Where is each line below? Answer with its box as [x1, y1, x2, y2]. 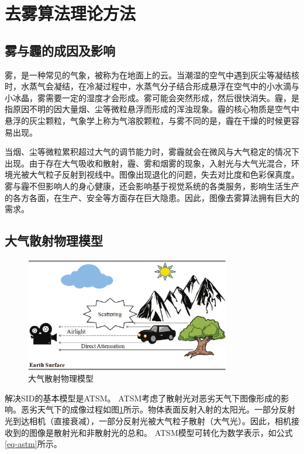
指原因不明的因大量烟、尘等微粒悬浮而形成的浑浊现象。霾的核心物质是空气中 [5, 103, 299, 115]
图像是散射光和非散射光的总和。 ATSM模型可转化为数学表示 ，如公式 [29, 426, 293, 438]
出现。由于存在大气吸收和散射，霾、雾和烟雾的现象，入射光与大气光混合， [5, 157, 291, 169]
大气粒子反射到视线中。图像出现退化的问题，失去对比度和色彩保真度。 [29, 168, 299, 181]
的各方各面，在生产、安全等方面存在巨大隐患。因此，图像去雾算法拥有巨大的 [5, 191, 299, 203]
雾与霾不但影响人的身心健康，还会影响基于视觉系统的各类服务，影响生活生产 [5, 179, 299, 192]
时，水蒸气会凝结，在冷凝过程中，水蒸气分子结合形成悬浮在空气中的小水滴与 [5, 80, 299, 92]
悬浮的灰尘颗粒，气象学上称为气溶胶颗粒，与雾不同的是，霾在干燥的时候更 [5, 114, 291, 126]
